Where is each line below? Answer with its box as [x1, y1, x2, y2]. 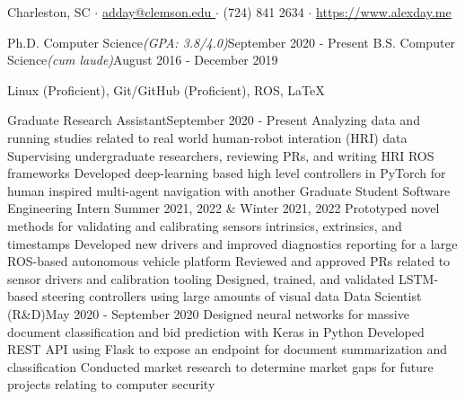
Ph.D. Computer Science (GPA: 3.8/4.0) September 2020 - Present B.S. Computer [7, 32, 456, 51]
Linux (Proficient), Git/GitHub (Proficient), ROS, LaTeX [7, 80, 325, 99]
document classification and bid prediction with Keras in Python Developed [7, 322, 425, 341]
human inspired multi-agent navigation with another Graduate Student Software [7, 181, 451, 199]
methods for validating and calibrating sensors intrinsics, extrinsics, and [7, 216, 402, 235]
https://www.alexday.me [316, 3, 452, 21]
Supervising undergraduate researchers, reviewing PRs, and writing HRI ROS [7, 146, 434, 164]
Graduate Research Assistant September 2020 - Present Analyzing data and [7, 111, 420, 129]
